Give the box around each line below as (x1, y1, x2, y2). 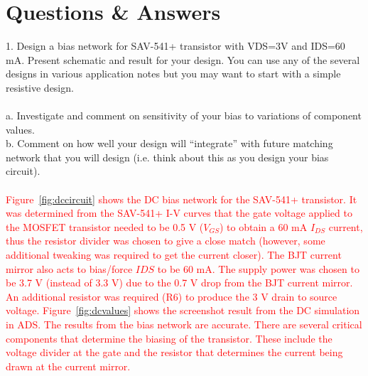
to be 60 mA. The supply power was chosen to (157, 261, 359, 276)
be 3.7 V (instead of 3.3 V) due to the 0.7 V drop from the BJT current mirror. (6, 275, 353, 290)
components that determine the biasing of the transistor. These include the (6, 331, 332, 345)
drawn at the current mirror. (6, 358, 131, 373)
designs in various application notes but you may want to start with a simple (6, 66, 341, 81)
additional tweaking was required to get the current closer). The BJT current (6, 247, 342, 262)
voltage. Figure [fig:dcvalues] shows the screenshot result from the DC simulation (6, 303, 360, 318)
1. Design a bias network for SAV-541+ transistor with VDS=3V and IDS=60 (6, 38, 345, 53)
